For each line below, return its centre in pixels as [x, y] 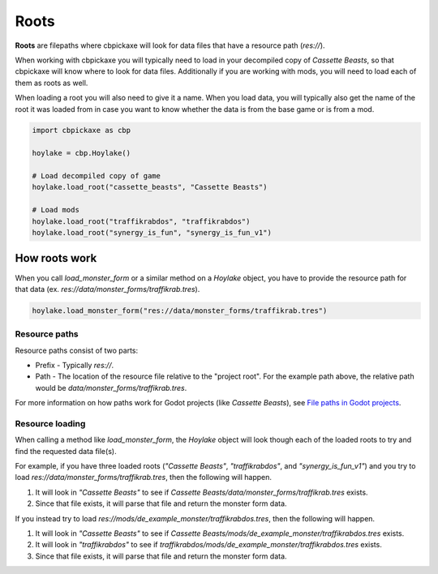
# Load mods [56, 210]
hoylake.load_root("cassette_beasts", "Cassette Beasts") [150, 187]
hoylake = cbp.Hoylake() [82, 153]
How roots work [56, 258]
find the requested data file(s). [66, 451]
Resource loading [50, 423]
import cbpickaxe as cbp [82, 131]
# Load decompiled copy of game [97, 176]
